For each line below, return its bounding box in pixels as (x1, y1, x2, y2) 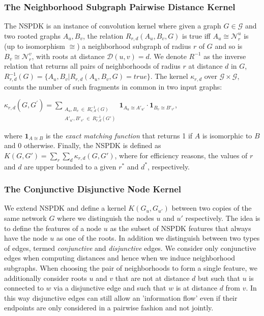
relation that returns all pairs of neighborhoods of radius (4, 61, 181, 71)
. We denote (149, 50, 187, 61)
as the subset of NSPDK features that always (110, 222, 251, 233)
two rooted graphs (4, 30, 61, 41)
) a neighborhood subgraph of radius (77, 41, 191, 51)
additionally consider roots (4, 272, 87, 283)
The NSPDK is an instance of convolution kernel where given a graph (4, 20, 221, 31)
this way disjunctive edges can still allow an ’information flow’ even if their (4, 292, 238, 303)
